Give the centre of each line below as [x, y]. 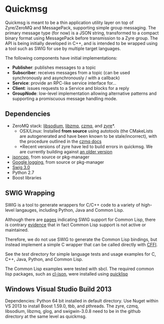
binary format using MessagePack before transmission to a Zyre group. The [82, 38]
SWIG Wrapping [30, 193]
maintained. [17, 230]
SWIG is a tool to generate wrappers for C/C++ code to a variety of [73, 205]
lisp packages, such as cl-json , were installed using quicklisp [67, 274]
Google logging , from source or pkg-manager [58, 162]
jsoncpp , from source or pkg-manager [51, 157]
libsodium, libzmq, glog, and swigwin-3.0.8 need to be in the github [73, 311]
